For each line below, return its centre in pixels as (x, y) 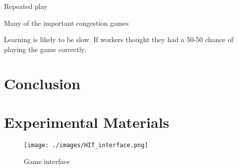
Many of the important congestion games (66, 23)
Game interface (47, 161)
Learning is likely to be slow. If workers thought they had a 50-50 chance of (119, 39)
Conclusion (42, 83)
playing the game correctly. (45, 49)
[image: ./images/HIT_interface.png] (86, 145)
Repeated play (26, 6)
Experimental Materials (87, 122)
